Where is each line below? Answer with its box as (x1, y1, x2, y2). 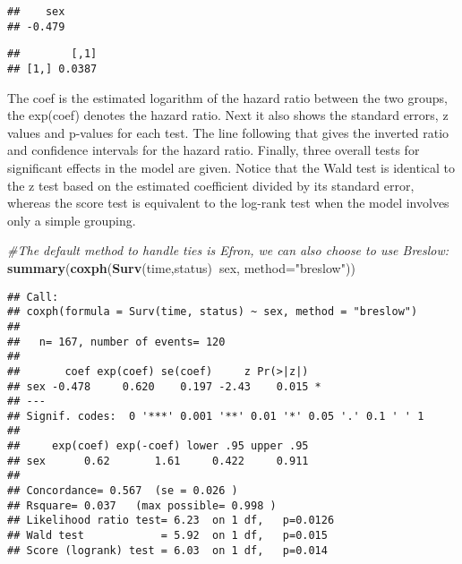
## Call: (7, 290, 59, 303)
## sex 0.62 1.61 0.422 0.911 (7, 454, 309, 467)
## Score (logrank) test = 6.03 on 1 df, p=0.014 (7, 543, 328, 557)
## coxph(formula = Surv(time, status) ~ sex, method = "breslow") (7, 305, 418, 319)
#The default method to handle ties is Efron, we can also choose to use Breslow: (7, 241, 449, 260)
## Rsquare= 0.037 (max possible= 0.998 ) (7, 499, 277, 512)
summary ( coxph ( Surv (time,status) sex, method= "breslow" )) (7, 258, 355, 277)
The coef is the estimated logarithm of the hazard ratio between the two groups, (7, 88, 448, 107)
